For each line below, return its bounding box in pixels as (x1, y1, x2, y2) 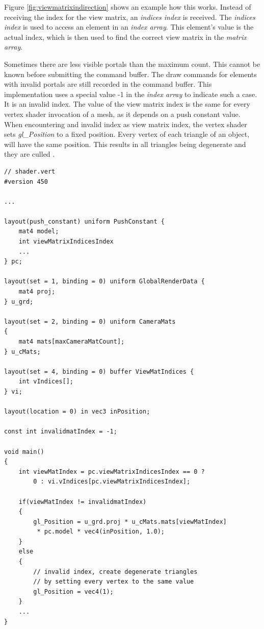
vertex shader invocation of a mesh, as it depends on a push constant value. (4, 108, 241, 119)
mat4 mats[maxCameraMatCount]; (18, 338, 125, 345)
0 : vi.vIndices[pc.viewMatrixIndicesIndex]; (33, 478, 191, 486)
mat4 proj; (18, 288, 56, 296)
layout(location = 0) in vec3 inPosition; (4, 408, 150, 416)
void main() (4, 448, 44, 455)
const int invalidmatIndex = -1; (4, 428, 117, 436)
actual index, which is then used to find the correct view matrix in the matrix (4, 31, 247, 42)
